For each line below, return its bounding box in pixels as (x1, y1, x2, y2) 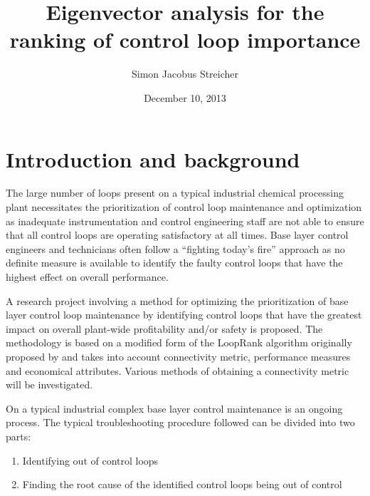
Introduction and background (6, 144, 300, 173)
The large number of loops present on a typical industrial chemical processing (6, 185, 344, 200)
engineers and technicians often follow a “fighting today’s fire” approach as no (6, 241, 345, 256)
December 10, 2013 (144, 90, 226, 105)
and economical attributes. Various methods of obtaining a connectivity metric (6, 363, 349, 378)
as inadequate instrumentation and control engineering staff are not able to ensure (6, 213, 364, 228)
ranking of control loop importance (9, 25, 361, 54)
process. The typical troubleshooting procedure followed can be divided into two (6, 415, 355, 430)
